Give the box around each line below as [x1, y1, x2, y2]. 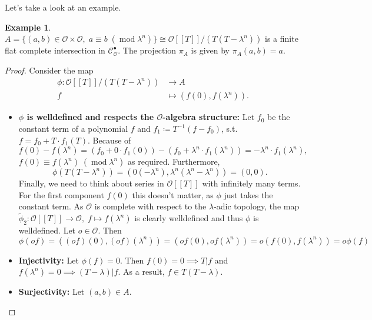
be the [267, 111, 290, 123]
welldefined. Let [18, 224, 76, 236]
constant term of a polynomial [18, 122, 128, 135]
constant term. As [18, 200, 84, 212]
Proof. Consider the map [5, 64, 94, 76]
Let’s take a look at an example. [5, 1, 121, 13]
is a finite [265, 32, 298, 45]
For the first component [18, 188, 104, 201]
